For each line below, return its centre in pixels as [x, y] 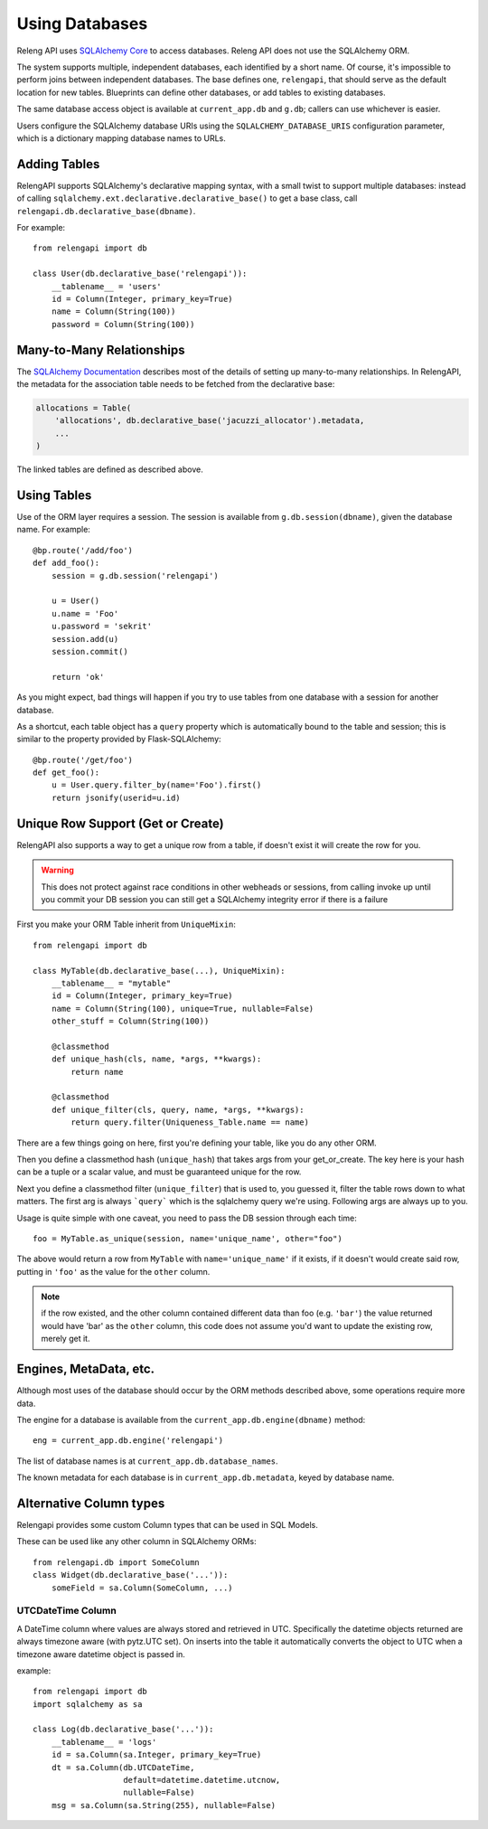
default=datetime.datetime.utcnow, [202, 1780]
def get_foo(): [66, 773]
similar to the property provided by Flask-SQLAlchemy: [119, 739]
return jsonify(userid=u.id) [116, 797]
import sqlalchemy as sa [88, 1704]
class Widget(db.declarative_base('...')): [131, 1575]
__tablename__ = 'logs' [104, 1742]
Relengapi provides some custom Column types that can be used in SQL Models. [167, 1525]
